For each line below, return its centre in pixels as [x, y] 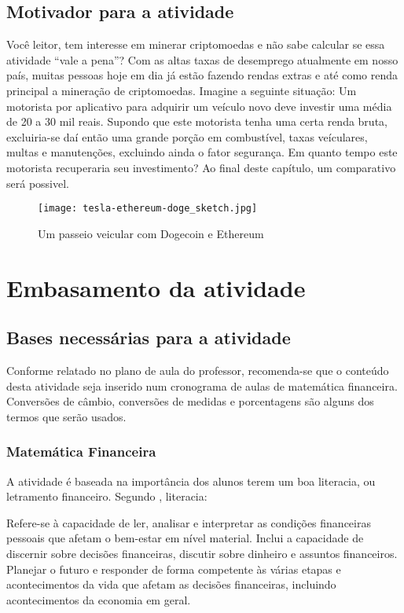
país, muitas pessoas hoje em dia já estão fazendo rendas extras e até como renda [202, 75]
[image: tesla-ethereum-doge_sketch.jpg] [148, 209]
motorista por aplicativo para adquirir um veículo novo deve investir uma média [199, 106]
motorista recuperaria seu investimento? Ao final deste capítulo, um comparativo [201, 167]
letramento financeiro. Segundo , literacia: [107, 496]
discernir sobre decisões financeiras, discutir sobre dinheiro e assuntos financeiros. [202, 553]
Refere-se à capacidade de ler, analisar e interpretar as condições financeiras [189, 522]
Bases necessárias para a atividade [149, 338]
